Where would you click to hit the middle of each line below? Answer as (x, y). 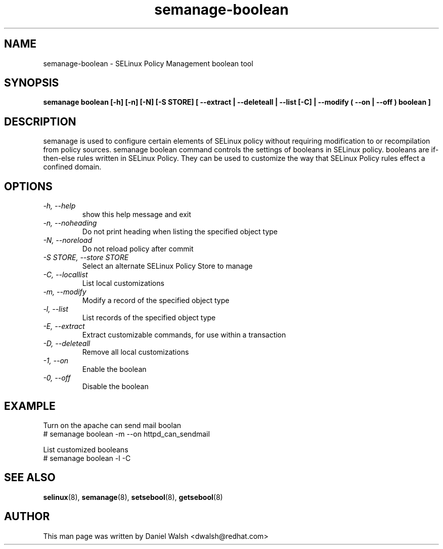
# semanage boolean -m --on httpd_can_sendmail (126, 434)
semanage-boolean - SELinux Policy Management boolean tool (148, 63)
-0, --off (57, 378)
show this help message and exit (137, 215)
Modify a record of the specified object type (156, 301)
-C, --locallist (65, 275)
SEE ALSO (30, 478)
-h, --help (59, 206)
